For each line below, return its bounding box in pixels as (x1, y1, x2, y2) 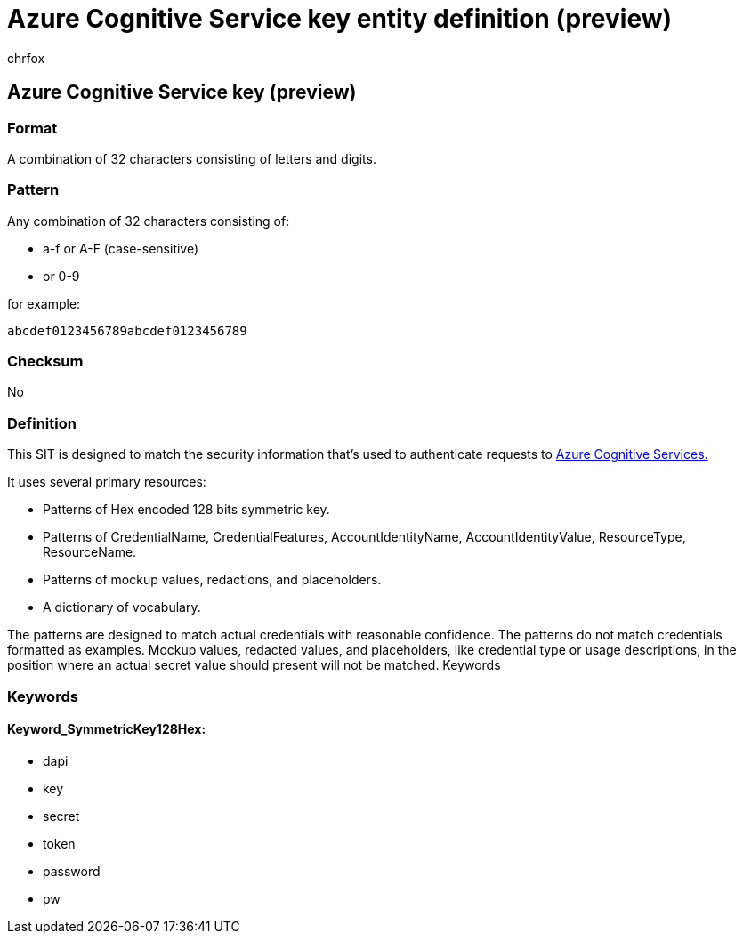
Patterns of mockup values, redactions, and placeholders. (43, 572, 382, 588)
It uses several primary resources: (7, 474, 206, 490)
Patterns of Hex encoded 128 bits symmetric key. (43, 502, 330, 518)
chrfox (7, 50, 45, 66)
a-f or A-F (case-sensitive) (43, 240, 199, 256)
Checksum (7, 352, 84, 371)
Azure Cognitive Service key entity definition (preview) (7, 4, 673, 34)
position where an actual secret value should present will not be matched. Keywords (7, 657, 501, 673)
